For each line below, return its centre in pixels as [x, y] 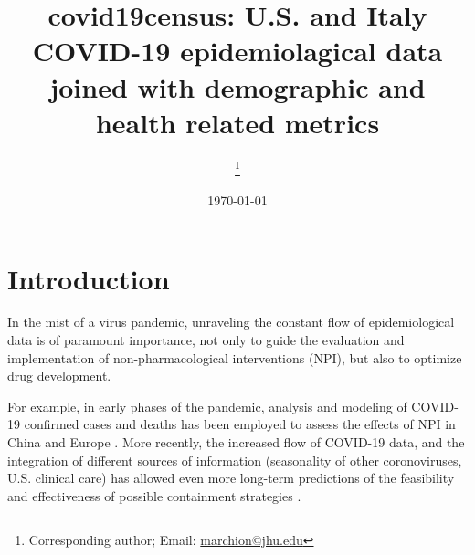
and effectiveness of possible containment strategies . [154, 495]
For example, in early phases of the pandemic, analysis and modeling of [207, 406]
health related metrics [237, 122]
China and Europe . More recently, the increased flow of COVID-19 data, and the [236, 442]
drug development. [59, 376]
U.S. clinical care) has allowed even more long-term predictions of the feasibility [231, 478]
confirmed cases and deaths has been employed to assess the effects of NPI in [240, 424]
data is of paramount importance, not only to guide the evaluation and [206, 340]
